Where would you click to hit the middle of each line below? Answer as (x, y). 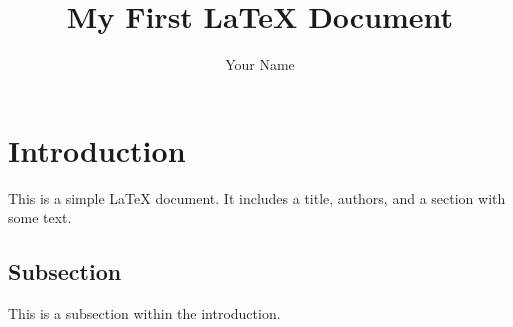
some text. (40, 217)
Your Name (260, 64)
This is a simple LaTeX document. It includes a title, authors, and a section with (257, 197)
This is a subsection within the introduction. (144, 313)
